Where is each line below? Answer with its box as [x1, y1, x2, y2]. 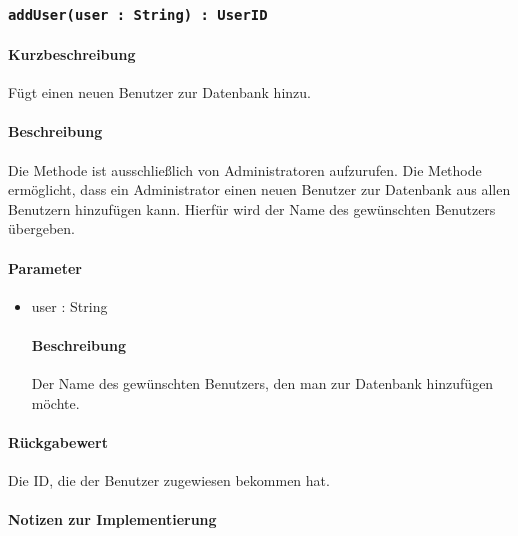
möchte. [31, 392, 80, 413]
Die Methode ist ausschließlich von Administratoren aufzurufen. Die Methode [8, 159, 482, 180]
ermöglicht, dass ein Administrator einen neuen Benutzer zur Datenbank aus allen [8, 179, 511, 200]
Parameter [8, 257, 82, 278]
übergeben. [8, 218, 75, 239]
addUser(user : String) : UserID [8, 6, 268, 23]
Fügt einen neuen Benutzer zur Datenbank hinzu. [8, 82, 311, 103]
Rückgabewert [8, 431, 108, 452]
